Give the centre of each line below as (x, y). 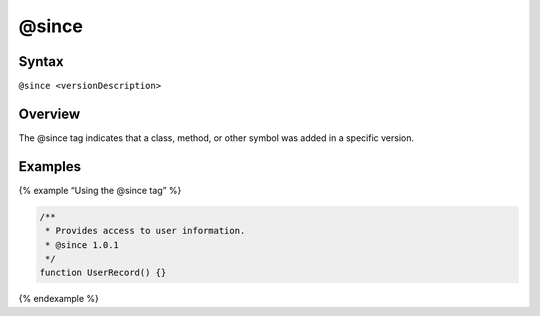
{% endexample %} (59, 299)
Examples (50, 166)
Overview (49, 113)
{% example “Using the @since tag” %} (100, 190)
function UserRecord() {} (103, 273)
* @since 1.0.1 (82, 244)
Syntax (41, 61)
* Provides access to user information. (145, 231)
